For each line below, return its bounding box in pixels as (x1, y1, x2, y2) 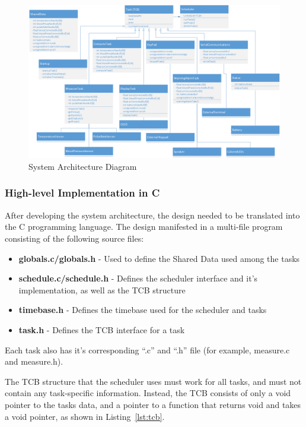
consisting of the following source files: (5, 232, 144, 244)
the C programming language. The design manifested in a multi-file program (5, 220, 283, 233)
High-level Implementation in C (5, 185, 160, 200)
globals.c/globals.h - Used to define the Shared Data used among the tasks (18, 252, 300, 264)
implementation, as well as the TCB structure (18, 283, 186, 296)
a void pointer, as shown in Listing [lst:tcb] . (5, 410, 165, 422)
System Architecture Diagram (28, 160, 137, 172)
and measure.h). (5, 355, 63, 368)
